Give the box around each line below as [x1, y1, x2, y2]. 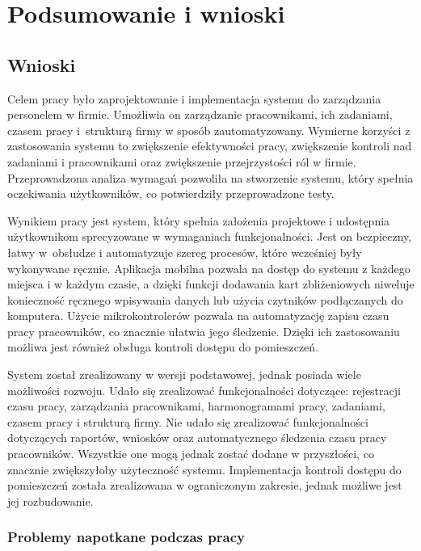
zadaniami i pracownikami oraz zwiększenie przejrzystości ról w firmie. [7, 153, 356, 170]
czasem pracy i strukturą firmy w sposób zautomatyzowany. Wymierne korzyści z [7, 121, 410, 138]
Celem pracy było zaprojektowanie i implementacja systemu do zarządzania [7, 90, 381, 107]
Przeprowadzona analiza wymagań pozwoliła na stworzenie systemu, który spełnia [7, 169, 414, 186]
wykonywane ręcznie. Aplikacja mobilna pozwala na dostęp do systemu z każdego [7, 259, 410, 276]
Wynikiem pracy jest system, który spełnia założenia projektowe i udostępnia [7, 212, 390, 229]
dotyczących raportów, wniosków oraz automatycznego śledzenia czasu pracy [7, 429, 387, 446]
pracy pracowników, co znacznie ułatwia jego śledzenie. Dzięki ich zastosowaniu [7, 322, 400, 339]
